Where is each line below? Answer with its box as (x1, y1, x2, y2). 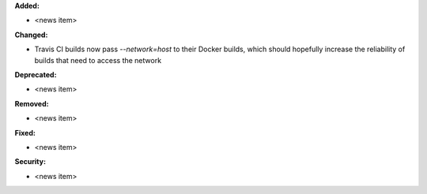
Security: (14, 157, 47, 166)
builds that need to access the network (34, 55, 162, 65)
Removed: (14, 99, 49, 108)
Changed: (14, 30, 48, 39)
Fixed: (14, 128, 36, 137)
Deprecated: (14, 69, 57, 79)
